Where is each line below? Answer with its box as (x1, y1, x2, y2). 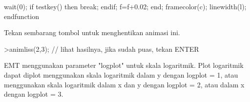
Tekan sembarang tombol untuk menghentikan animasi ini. (4, 27, 180, 38)
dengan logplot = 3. (4, 89, 63, 99)
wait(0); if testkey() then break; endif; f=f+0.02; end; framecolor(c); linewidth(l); (4, 1, 247, 11)
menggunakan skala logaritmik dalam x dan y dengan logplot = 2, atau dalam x (4, 79, 245, 89)
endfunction (4, 11, 39, 21)
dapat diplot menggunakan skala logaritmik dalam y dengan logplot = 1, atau (4, 69, 238, 80)
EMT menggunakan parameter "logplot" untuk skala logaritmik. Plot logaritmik (4, 60, 244, 70)
